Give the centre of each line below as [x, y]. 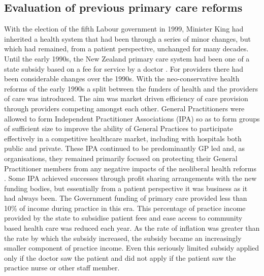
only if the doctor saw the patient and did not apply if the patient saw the [120, 257]
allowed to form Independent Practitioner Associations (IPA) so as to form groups [132, 118]
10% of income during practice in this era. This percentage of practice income [125, 208]
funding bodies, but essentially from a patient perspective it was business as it [126, 188]
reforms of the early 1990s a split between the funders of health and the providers [131, 88]
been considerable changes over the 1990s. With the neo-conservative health [122, 79]
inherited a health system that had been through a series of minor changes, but [127, 38]
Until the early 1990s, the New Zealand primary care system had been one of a [127, 58]
